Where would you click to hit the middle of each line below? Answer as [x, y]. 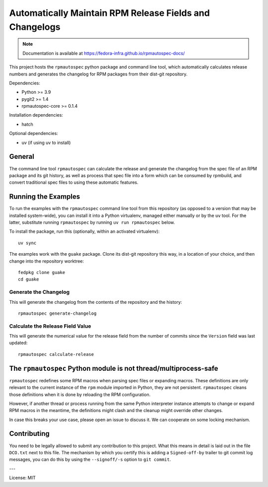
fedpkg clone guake [42, 272]
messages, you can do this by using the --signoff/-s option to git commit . [90, 460]
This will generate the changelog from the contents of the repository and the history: [96, 302]
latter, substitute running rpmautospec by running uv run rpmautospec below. [92, 222]
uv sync [27, 243]
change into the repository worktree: [47, 261]
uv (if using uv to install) [46, 142]
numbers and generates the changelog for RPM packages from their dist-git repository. [99, 74]
